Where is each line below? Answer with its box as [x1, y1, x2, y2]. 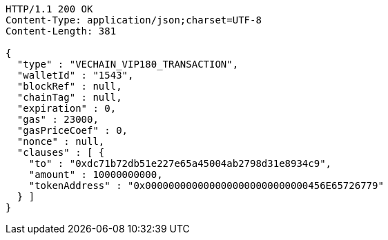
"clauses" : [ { [17, 147, 105, 158]
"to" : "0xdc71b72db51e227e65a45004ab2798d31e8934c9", [28, 158, 332, 169]
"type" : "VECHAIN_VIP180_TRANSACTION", [17, 59, 239, 70]
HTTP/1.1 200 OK [6, 3, 93, 14]
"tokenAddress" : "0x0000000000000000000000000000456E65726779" [28, 180, 384, 191]
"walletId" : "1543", [17, 70, 134, 81]
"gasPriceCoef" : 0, [17, 125, 128, 136]
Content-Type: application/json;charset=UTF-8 [6, 14, 262, 26]
